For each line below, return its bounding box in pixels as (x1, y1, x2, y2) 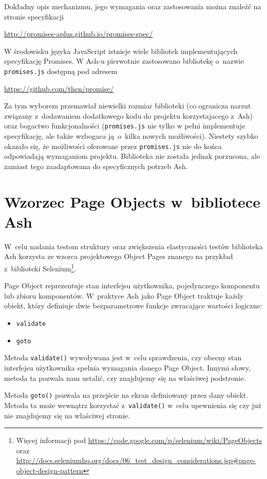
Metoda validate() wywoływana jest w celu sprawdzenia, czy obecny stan (4, 352, 242, 363)
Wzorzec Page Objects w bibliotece (4, 191, 260, 212)
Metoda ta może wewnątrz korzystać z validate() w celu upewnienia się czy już (4, 399, 261, 410)
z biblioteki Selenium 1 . (4, 262, 77, 273)
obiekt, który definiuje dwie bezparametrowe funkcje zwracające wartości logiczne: (4, 300, 262, 311)
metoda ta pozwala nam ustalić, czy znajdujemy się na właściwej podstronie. (4, 372, 246, 383)
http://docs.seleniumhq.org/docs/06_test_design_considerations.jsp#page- (16, 455, 256, 466)
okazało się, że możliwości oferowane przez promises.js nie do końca (4, 140, 222, 151)
